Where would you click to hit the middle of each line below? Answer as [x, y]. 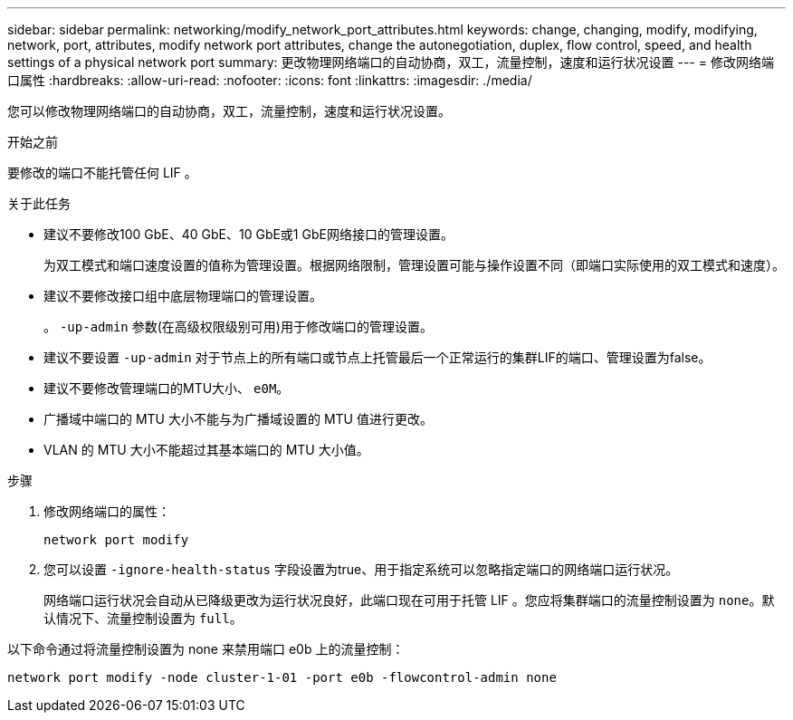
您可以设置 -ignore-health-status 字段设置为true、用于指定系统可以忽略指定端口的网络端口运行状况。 [361, 569]
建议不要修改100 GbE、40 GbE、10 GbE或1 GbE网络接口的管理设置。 [248, 234]
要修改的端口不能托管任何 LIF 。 [102, 173]
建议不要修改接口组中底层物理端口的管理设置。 [183, 296]
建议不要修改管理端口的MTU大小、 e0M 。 [167, 388]
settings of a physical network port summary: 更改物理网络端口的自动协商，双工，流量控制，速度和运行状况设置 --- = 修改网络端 [391, 62]
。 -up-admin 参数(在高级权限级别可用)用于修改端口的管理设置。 [238, 326]
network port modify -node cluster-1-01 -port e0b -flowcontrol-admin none [282, 677]
